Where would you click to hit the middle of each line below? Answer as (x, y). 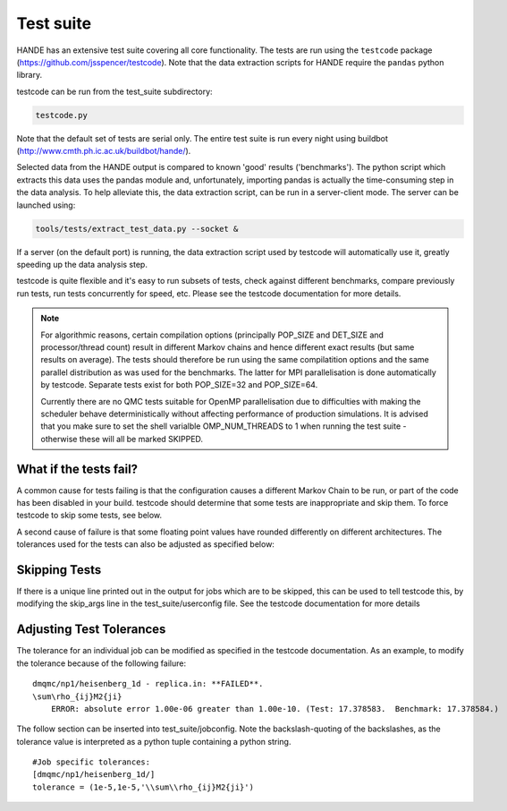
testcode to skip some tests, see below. (89, 516)
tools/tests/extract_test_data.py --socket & (137, 229)
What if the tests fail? (77, 469)
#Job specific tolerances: (92, 762)
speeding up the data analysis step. (82, 265)
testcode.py (62, 115)
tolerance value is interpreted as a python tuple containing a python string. (154, 741)
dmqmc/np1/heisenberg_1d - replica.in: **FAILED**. (148, 684)
